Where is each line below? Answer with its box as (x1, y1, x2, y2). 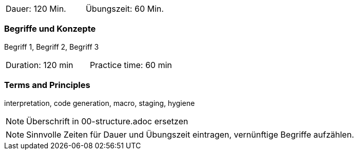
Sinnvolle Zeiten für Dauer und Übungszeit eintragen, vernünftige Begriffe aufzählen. (26, 129, 354, 140)
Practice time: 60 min (89, 59, 172, 70)
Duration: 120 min (6, 59, 73, 70)
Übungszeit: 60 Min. (85, 4, 164, 14)
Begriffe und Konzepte (4, 24, 96, 34)
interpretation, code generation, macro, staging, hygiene (4, 98, 195, 107)
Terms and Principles (4, 80, 90, 91)
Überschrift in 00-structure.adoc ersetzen (26, 116, 189, 126)
